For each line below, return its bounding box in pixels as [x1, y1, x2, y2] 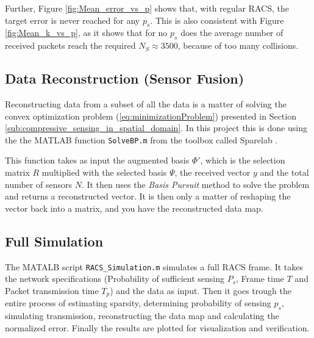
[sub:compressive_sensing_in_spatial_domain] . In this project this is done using [5, 121, 307, 134]
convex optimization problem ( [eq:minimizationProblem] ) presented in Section [5, 109, 296, 122]
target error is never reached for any [5, 13, 140, 26]
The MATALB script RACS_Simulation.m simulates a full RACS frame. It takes [5, 260, 303, 273]
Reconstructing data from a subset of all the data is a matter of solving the [5, 97, 287, 110]
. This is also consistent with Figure [150, 13, 284, 26]
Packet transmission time [5, 284, 99, 297]
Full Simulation [5, 231, 104, 250]
